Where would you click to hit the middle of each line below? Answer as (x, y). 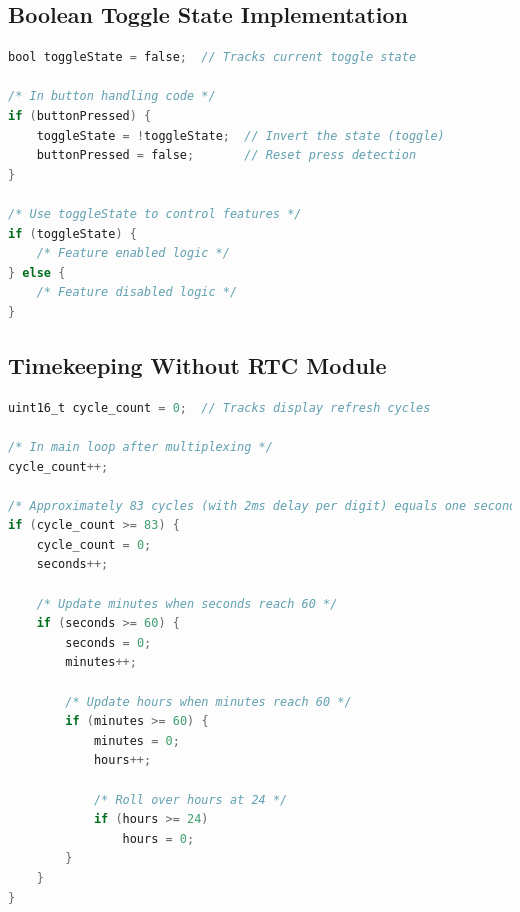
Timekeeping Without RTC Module (197, 364)
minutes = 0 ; (136, 740)
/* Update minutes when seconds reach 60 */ (187, 603)
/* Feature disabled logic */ (137, 292)
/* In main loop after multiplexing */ (140, 446)
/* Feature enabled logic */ (133, 253)
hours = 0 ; (158, 838)
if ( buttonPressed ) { (80, 115)
